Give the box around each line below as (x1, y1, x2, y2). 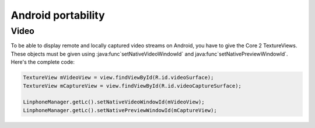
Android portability (10, 9, 105, 22)
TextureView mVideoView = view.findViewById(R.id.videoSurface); (23, 74, 214, 81)
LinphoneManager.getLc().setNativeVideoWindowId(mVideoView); (23, 99, 205, 105)
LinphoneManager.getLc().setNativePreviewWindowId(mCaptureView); (23, 107, 217, 113)
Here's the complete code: (10, 58, 75, 65)
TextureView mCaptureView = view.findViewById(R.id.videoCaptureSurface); (23, 82, 242, 89)
